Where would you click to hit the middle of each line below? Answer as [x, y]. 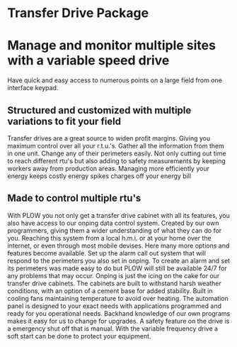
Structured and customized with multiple [99, 110]
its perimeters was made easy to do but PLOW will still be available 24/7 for [117, 268]
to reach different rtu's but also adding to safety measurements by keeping [117, 160]
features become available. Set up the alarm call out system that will [107, 253]
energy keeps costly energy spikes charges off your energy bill [99, 176]
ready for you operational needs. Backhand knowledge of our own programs [119, 313]
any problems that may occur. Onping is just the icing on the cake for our [114, 275]
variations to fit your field [64, 121]
